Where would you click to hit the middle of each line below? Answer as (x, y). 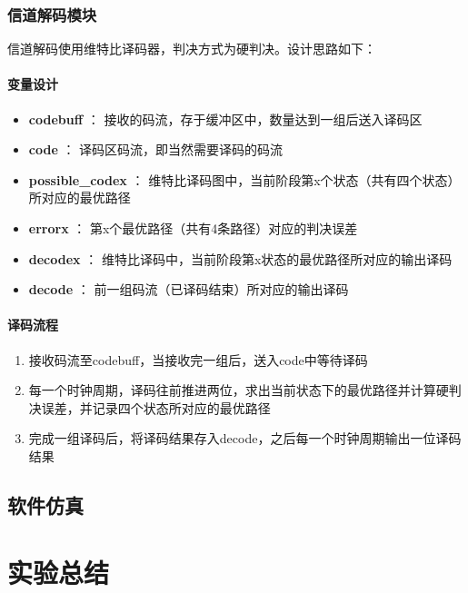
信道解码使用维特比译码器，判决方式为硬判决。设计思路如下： (192, 49)
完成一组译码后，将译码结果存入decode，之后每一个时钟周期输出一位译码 (245, 438)
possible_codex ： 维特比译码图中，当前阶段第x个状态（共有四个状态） (244, 179)
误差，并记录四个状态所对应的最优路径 (156, 407)
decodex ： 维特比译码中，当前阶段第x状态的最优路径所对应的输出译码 (240, 258)
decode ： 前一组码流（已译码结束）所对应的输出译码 (189, 289)
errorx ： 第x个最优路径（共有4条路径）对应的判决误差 (193, 227)
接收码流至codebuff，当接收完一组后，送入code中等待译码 (198, 359)
